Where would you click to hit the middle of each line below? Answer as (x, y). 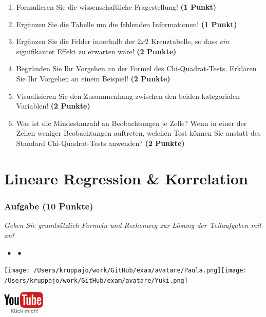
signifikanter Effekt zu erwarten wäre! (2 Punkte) (96, 51)
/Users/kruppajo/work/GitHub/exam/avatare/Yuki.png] (96, 280)
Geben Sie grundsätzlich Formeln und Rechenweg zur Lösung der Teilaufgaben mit (133, 225)
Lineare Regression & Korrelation (126, 178)
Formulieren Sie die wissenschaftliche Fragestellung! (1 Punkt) (116, 7)
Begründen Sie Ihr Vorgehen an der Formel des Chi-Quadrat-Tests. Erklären (136, 68)
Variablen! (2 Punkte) (53, 106)
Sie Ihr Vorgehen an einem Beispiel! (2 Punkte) (93, 78)
